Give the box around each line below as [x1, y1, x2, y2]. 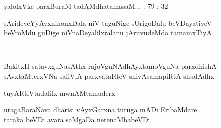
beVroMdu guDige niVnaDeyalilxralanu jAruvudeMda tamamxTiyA [4, 27, 212, 38]
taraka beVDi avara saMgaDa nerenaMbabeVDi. [4, 114, 152, 124]
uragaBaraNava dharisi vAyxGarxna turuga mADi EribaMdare [4, 104, 197, 115]
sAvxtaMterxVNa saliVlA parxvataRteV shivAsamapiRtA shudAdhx [4, 70, 214, 81]
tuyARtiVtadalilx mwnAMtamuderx [4, 87, 115, 98]
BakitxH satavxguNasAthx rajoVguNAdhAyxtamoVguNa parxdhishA [4, 61, 217, 71]
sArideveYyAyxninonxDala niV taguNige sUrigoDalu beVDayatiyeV [4, 17, 212, 28]
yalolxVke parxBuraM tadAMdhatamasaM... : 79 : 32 [4, 1, 168, 11]
